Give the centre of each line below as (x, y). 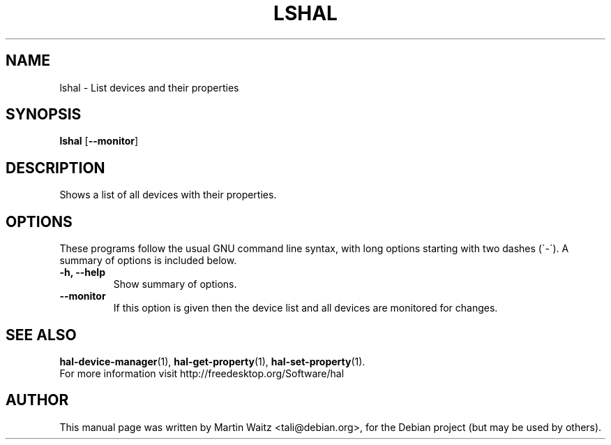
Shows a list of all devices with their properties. (168, 195)
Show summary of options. (175, 284)
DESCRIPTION (55, 168)
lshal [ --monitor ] (99, 141)
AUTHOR (37, 400)
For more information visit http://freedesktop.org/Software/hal (202, 373)
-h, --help (82, 272)
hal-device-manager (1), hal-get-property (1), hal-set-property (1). (212, 361)
